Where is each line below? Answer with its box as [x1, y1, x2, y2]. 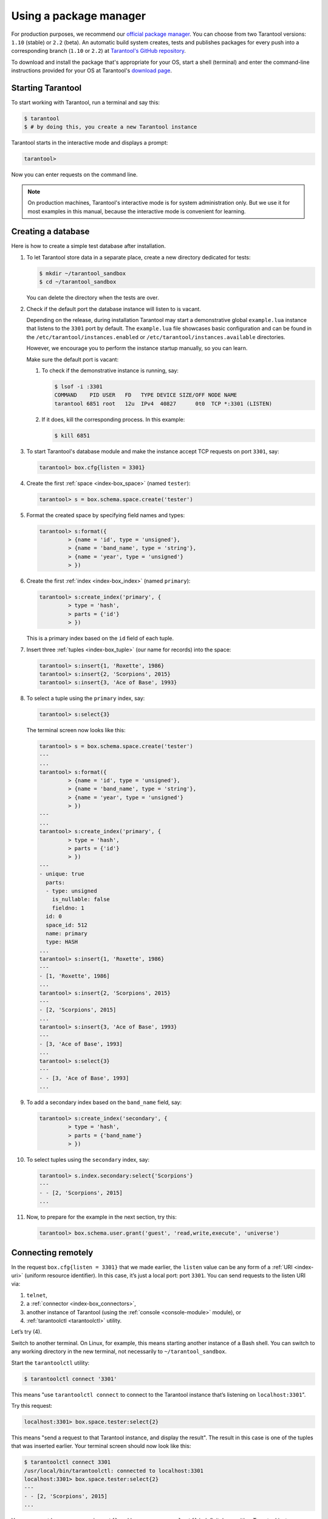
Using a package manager [11, 9, 146, 22]
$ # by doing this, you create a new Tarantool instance [24, 123, 197, 131]
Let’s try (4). [11, 1328, 42, 1336]
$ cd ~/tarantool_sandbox [39, 278, 117, 286]
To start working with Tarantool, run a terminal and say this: [11, 99, 160, 106]
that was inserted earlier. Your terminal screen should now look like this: [11, 1442, 191, 1450]
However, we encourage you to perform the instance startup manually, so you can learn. [26, 345, 248, 352]
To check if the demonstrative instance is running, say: [41, 366, 179, 374]
